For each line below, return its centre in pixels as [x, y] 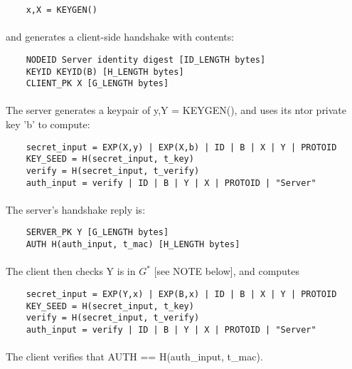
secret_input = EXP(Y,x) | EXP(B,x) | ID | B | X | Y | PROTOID [181, 294]
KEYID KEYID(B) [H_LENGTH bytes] [105, 72]
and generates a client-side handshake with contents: [120, 37]
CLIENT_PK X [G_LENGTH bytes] [97, 84]
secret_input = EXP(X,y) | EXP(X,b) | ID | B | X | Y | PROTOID [181, 147]
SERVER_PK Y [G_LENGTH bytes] [97, 233]
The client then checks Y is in [71, 271]
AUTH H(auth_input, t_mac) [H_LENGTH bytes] [133, 245]
